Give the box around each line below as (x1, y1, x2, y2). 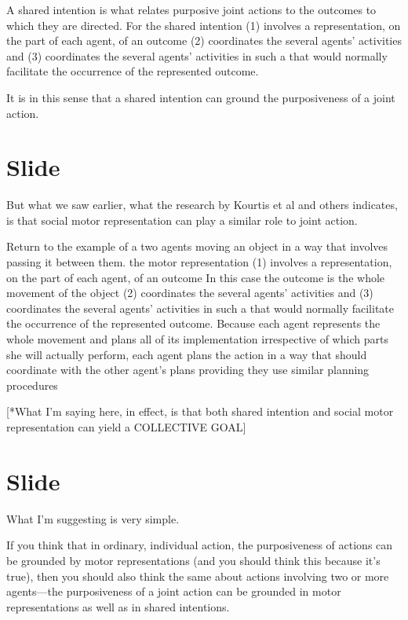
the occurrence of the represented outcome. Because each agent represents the (6, 315, 381, 332)
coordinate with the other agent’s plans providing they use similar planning (6, 361, 370, 378)
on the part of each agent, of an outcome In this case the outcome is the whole (6, 269, 385, 285)
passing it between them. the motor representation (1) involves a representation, (6, 254, 392, 270)
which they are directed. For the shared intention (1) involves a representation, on (6, 17, 401, 33)
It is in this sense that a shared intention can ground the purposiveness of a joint (6, 89, 395, 105)
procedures (6, 376, 58, 393)
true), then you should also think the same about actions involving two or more (6, 567, 389, 584)
